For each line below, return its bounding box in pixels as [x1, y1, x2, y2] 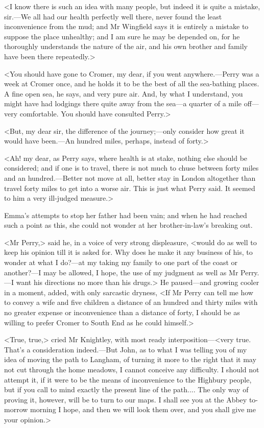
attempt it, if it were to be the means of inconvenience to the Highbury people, [4, 374, 252, 385]
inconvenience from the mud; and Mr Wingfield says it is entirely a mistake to [4, 21, 249, 32]
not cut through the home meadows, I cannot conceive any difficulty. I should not [4, 364, 259, 374]
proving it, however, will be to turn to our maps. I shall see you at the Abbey [4, 394, 247, 405]
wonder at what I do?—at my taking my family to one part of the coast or [4, 257, 238, 268]
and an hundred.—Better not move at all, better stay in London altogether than [4, 172, 256, 183]
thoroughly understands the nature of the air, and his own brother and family [4, 41, 248, 52]
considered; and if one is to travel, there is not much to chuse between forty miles [4, 162, 259, 173]
